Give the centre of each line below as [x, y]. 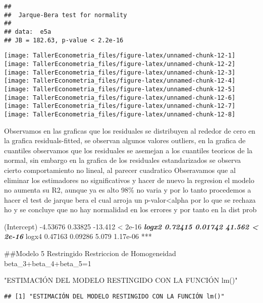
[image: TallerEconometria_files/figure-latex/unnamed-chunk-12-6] [120, 98]
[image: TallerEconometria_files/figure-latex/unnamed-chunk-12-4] [120, 81]
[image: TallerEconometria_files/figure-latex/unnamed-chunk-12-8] [120, 114]
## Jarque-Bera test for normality [66, 15]
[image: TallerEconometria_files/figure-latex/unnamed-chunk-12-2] [120, 64]
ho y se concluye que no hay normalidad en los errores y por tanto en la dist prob [130, 209]
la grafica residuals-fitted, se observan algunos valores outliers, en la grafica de [125, 140]
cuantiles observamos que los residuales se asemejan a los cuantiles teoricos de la [128, 150]
